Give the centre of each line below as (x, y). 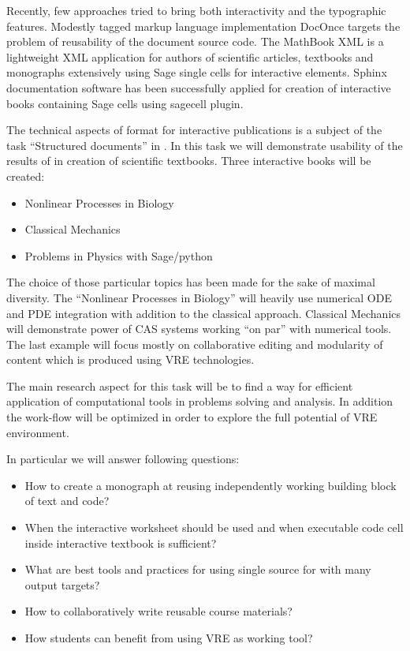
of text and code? (67, 501)
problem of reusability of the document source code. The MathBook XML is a (195, 41)
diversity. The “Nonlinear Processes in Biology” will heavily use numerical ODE (199, 297)
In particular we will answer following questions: (123, 459)
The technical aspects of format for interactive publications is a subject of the (194, 130)
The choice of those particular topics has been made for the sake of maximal (191, 282)
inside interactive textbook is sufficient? (121, 542)
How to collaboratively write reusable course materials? (158, 611)
